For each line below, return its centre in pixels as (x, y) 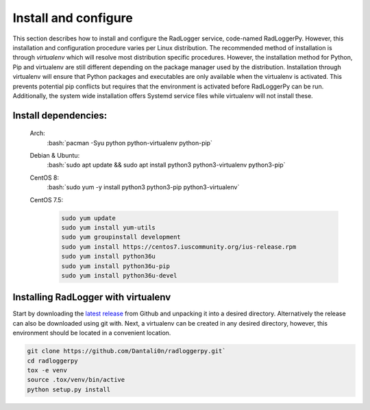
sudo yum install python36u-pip (116, 266)
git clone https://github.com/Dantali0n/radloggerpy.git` (126, 351)
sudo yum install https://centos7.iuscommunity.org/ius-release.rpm (179, 246)
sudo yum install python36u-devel (119, 275)
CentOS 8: (45, 178)
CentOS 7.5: (47, 200)
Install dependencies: (60, 116)
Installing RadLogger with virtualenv (92, 297)
